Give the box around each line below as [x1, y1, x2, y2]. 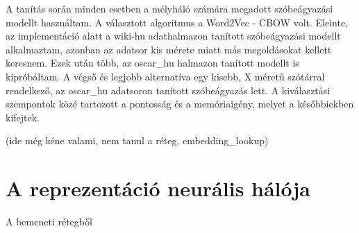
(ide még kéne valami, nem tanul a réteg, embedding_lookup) [6, 133, 269, 148]
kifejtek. [6, 110, 40, 124]
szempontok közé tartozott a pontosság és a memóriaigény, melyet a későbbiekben [6, 96, 354, 111]
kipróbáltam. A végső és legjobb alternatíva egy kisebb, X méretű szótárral [6, 69, 325, 83]
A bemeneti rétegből [6, 214, 92, 229]
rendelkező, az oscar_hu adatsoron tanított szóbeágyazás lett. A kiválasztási [6, 83, 331, 97]
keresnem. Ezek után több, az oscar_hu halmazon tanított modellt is [6, 55, 299, 70]
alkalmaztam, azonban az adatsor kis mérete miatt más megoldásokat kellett [6, 42, 332, 56]
